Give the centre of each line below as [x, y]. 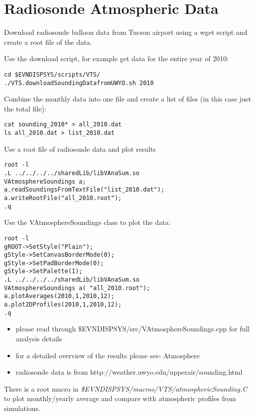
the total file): [25, 108]
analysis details [39, 338]
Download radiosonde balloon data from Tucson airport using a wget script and [126, 32]
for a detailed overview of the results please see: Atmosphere [108, 355]
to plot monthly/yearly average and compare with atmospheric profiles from [120, 398]
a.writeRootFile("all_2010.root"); [63, 198]
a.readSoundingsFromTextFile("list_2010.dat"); [84, 190]
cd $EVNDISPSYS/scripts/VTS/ [52, 74]
